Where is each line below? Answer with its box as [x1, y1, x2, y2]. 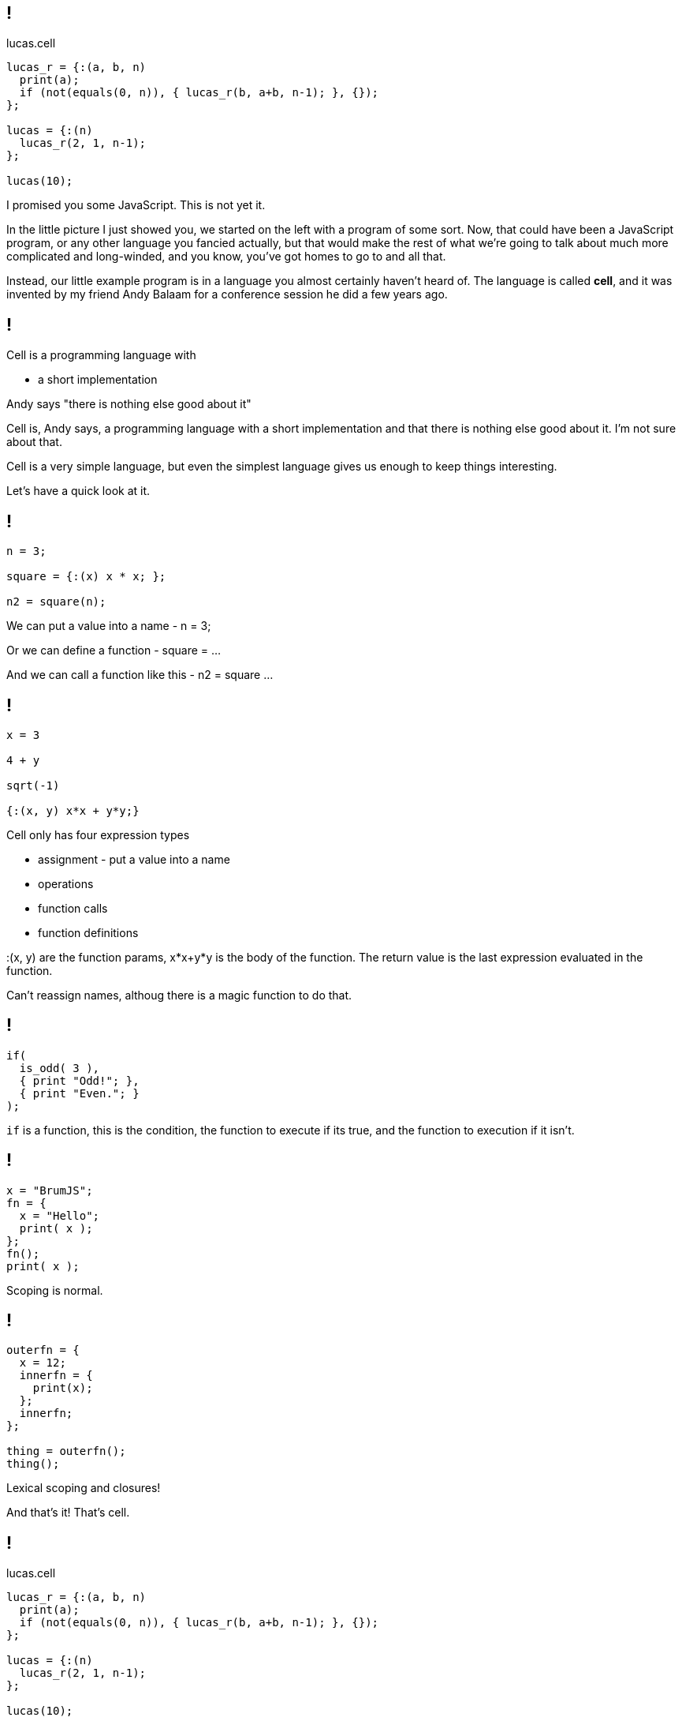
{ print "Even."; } [19, 1086, 140, 1100]
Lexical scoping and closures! [6, 1481, 161, 1495]
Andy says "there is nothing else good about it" [6, 397, 252, 411]
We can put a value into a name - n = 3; [6, 619, 211, 633]
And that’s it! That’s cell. [6, 1505, 130, 1520]
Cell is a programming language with [6, 348, 196, 362]
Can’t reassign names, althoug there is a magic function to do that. [6, 988, 352, 1002]
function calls [38, 901, 108, 915]
